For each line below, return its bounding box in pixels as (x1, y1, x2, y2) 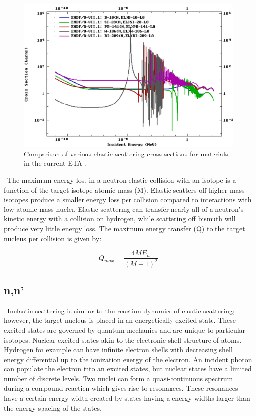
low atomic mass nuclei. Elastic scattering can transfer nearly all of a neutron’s (4, 204, 244, 214)
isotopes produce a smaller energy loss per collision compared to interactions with (4, 194, 252, 205)
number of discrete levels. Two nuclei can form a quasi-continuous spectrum (4, 373, 233, 383)
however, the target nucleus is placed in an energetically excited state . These (4, 315, 236, 325)
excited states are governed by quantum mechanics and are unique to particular (4, 324, 246, 335)
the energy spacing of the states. (4, 402, 102, 413)
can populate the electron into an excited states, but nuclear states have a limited (4, 364, 252, 374)
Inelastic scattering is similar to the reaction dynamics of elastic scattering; (7, 305, 235, 315)
